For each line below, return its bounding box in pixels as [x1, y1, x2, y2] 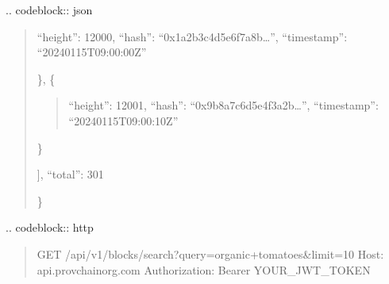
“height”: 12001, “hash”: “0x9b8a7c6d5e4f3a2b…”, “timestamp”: [68, 97, 379, 113]
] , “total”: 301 [37, 166, 104, 182]
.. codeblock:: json [6, 2, 93, 17]
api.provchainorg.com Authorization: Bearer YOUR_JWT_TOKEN [37, 261, 371, 278]
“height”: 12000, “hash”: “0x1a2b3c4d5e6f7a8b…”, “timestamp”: [37, 28, 348, 44]
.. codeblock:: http [6, 219, 94, 236]
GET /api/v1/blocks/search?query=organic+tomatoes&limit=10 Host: [37, 245, 384, 262]
